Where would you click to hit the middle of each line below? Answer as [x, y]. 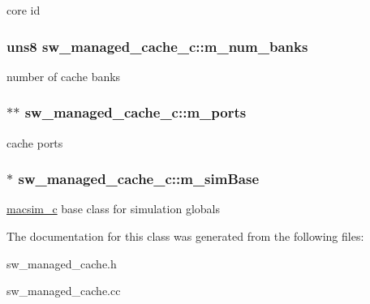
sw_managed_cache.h [62, 263]
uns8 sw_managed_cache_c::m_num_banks [157, 46]
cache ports [35, 142]
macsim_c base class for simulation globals [113, 209]
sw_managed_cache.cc [64, 291]
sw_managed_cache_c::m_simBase [139, 179]
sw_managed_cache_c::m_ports [136, 112]
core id [24, 10]
